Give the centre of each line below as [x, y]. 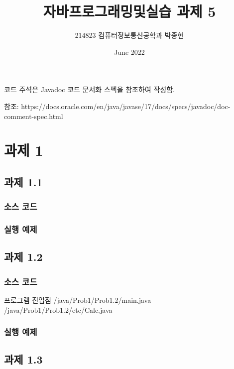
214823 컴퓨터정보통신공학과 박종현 [129, 35]
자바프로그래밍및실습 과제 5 [129, 11]
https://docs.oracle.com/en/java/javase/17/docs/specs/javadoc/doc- [126, 106]
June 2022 [129, 52]
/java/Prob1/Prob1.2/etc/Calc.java [58, 309]
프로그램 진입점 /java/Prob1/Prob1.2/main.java [78, 300]
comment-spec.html [34, 116]
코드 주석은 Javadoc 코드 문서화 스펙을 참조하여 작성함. [89, 89]
